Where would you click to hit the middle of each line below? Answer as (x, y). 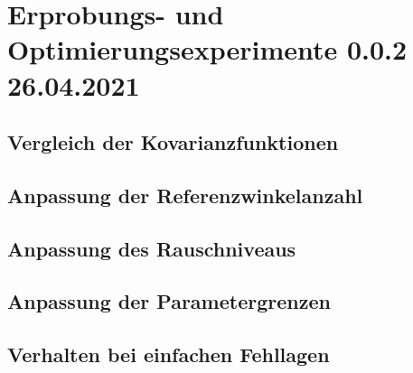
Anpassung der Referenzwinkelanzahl (185, 195)
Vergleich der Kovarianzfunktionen (173, 142)
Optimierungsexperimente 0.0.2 (207, 49)
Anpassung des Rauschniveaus (152, 248)
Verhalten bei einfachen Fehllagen (169, 354)
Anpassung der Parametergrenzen (169, 301)
